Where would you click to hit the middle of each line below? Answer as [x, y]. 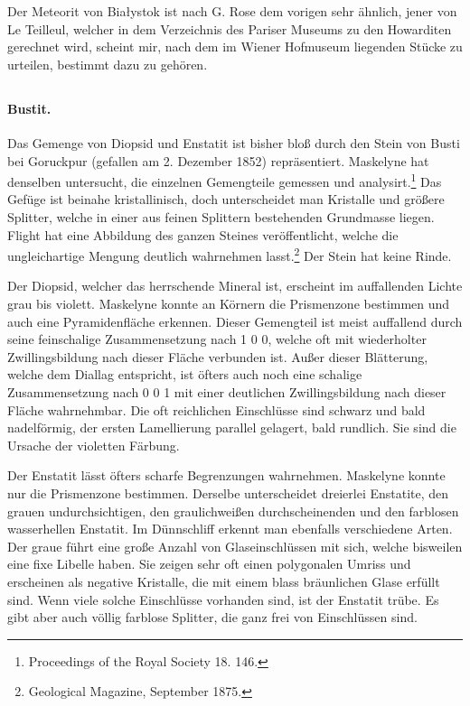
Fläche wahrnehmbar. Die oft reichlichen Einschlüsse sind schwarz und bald [216, 409]
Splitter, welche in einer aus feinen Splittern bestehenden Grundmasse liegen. [221, 217]
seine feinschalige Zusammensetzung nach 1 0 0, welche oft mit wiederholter [217, 339]
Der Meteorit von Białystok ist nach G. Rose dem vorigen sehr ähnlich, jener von [232, 11]
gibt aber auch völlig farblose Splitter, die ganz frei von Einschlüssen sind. [212, 617]
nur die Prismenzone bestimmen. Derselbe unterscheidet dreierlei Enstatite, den [228, 492]
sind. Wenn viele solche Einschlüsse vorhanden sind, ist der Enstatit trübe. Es [223, 599]
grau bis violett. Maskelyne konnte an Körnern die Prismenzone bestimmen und [229, 304]
